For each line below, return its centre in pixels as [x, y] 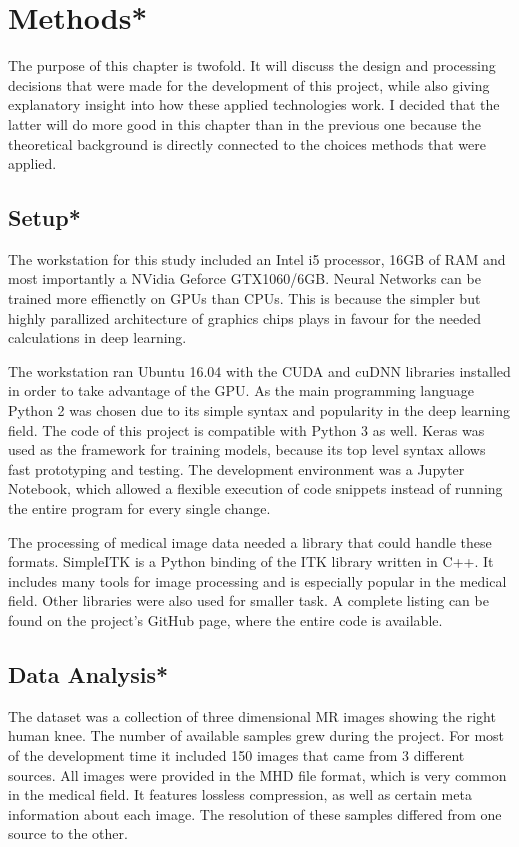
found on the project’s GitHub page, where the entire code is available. [225, 619]
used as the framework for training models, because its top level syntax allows [247, 449]
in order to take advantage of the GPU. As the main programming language [241, 390]
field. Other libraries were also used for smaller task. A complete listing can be [248, 600]
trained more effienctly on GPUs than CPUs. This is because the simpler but [244, 298]
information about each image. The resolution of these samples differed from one [255, 813]
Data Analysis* [88, 673]
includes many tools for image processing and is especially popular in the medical [257, 580]
